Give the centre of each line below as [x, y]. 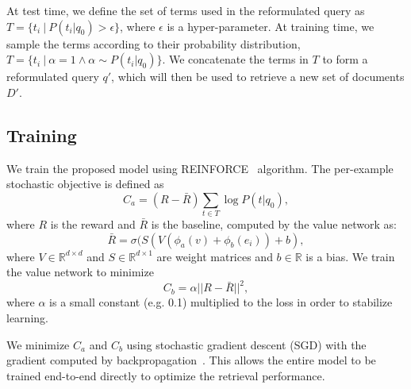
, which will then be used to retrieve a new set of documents [258, 77]
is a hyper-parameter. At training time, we [271, 26]
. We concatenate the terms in [235, 59]
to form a [345, 59]
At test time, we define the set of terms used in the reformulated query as [186, 10]
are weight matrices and [215, 256]
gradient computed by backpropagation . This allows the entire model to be [191, 360]
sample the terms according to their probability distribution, [154, 43]
